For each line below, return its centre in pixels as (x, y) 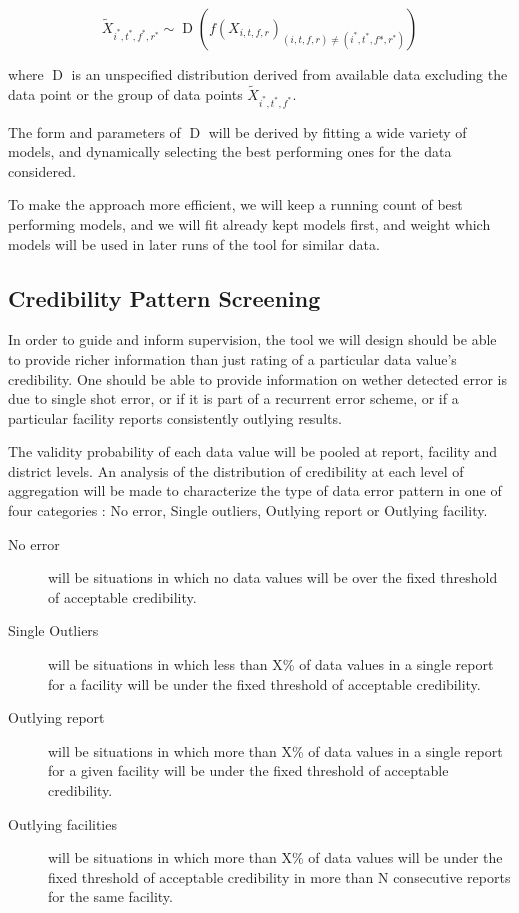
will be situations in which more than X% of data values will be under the (275, 857)
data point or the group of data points (125, 93)
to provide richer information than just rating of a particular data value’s (232, 358)
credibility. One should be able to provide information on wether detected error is (258, 378)
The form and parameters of (94, 131)
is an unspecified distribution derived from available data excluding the (289, 74)
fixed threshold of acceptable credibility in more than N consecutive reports (279, 876)
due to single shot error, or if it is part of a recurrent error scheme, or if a (233, 398)
